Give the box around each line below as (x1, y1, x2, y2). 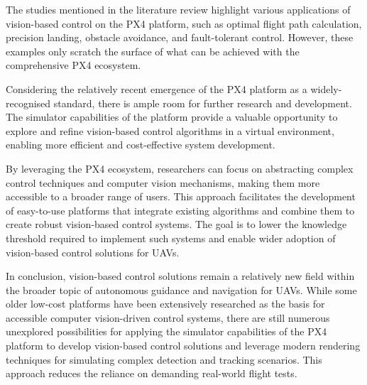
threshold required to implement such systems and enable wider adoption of (6, 230, 336, 245)
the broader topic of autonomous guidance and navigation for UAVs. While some (6, 282, 357, 297)
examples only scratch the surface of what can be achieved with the (6, 43, 300, 58)
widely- (310, 81, 342, 96)
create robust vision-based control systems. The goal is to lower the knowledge (6, 217, 347, 232)
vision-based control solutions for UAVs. (6, 244, 180, 259)
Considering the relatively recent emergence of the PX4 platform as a (6, 81, 307, 96)
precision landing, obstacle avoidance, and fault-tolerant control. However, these (6, 30, 354, 45)
